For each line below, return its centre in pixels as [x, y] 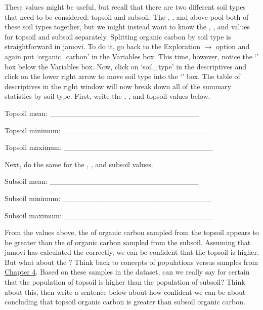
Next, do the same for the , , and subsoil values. [79, 164]
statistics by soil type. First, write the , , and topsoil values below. [107, 96]
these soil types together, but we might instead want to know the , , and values [127, 27]
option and [233, 46]
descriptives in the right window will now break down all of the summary [118, 86]
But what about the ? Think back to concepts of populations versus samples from [131, 262]
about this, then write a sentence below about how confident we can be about [125, 292]
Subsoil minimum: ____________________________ [108, 198]
